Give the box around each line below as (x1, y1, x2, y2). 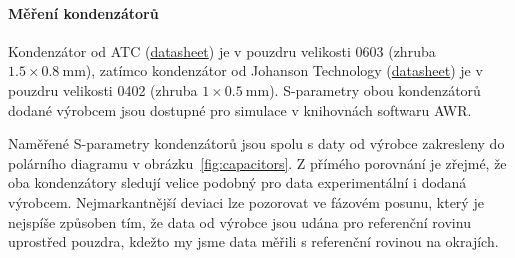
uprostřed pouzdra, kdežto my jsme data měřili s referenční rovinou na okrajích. (8, 231, 499, 252)
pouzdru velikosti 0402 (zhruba (8, 79, 198, 100)
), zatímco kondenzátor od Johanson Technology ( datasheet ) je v (85, 60, 483, 81)
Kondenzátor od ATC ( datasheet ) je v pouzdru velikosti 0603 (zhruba (8, 40, 436, 61)
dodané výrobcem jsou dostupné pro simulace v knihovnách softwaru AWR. (8, 99, 472, 120)
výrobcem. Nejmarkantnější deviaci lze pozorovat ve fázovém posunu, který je (8, 191, 484, 212)
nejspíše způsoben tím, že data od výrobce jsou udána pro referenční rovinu (8, 211, 471, 232)
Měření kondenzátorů (8, 2, 159, 23)
